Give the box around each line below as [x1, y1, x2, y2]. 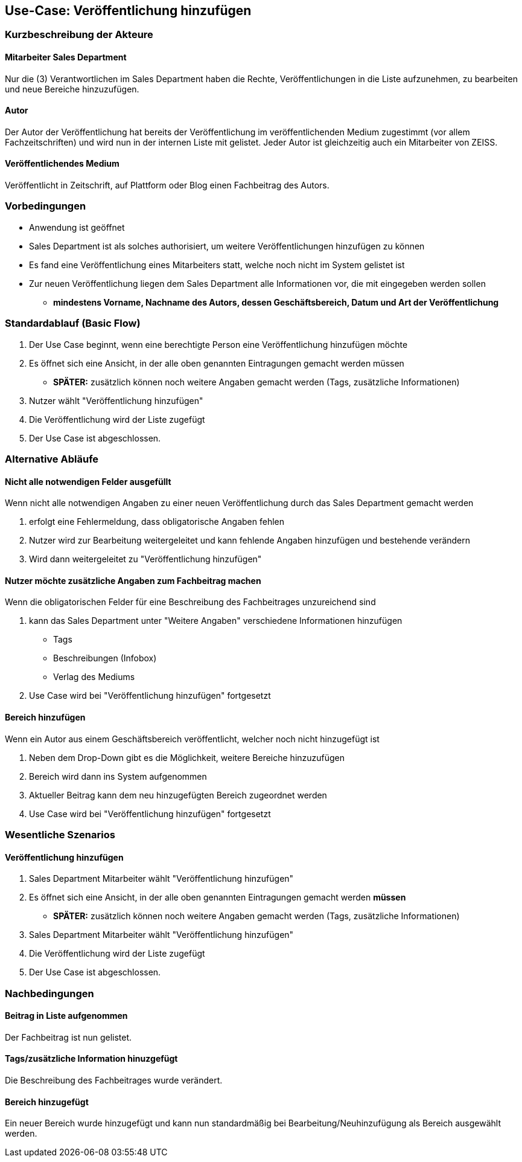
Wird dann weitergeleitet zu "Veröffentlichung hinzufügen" [29, 554, 262, 565]
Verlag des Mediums [53, 672, 135, 682]
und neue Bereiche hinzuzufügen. [5, 83, 139, 94]
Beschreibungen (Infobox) [53, 653, 157, 664]
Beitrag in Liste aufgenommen [5, 1010, 128, 1021]
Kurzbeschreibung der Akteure [5, 28, 153, 41]
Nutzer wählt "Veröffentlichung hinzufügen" [29, 395, 203, 406]
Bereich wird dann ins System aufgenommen [29, 771, 207, 782]
